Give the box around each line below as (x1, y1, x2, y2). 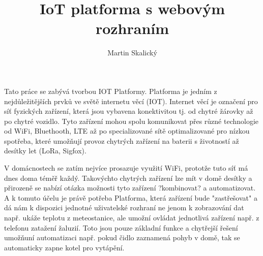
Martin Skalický (107, 47, 157, 58)
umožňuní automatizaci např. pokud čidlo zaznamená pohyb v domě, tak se (4, 232, 240, 243)
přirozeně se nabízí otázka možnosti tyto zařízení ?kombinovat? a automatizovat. (4, 182, 256, 193)
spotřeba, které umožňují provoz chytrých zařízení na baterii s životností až (4, 135, 239, 146)
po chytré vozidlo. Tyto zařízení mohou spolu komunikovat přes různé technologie (4, 115, 259, 126)
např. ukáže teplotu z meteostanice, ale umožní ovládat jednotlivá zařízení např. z (4, 212, 259, 223)
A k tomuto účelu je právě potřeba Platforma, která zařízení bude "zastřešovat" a (4, 192, 257, 203)
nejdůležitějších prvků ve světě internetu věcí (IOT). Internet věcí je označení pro (4, 95, 258, 106)
